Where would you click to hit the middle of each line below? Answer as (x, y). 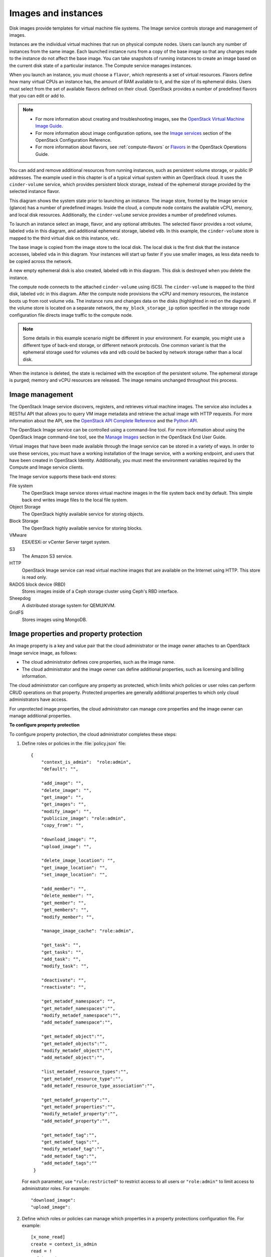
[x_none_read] (48, 1237)
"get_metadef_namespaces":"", (78, 1008)
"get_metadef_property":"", (76, 1100)
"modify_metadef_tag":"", (73, 1149)
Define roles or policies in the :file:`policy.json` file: (74, 744)
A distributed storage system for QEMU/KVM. (69, 605)
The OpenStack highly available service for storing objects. (83, 514)
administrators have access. (38, 699)
